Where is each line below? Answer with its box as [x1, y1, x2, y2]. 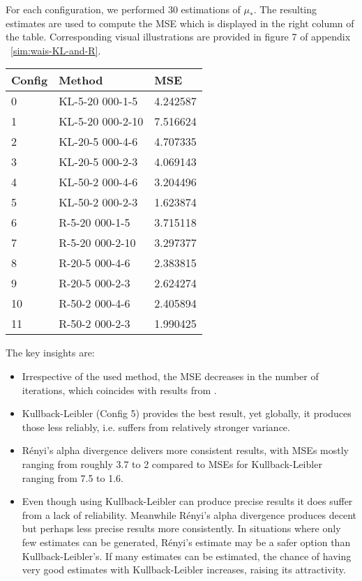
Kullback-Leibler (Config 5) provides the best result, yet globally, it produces [22, 406, 352, 421]
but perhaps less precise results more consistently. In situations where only [22, 521, 341, 536]
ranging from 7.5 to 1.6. [22, 470, 123, 485]
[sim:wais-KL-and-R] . [10, 43, 101, 57]
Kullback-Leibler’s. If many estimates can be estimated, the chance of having [22, 548, 352, 563]
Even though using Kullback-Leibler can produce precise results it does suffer [22, 494, 353, 508]
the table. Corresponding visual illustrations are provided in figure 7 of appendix [6, 29, 351, 44]
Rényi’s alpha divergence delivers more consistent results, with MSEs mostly [22, 443, 349, 458]
